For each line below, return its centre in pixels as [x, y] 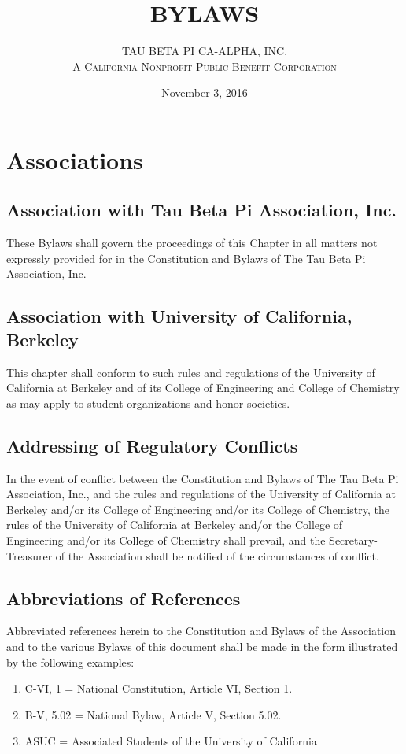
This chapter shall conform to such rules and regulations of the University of [191, 372]
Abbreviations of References [124, 598]
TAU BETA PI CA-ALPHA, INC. [205, 51]
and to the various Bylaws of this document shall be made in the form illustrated [202, 647]
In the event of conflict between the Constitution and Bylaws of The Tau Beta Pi [203, 478]
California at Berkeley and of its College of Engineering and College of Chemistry [203, 388]
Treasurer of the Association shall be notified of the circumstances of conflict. [193, 555]
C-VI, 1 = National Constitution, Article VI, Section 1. [159, 688]
